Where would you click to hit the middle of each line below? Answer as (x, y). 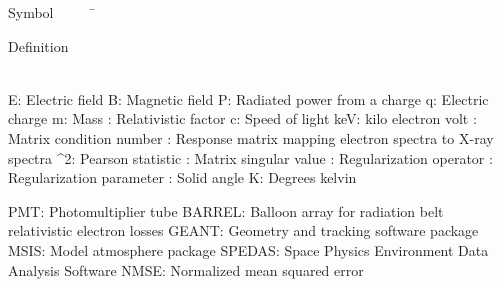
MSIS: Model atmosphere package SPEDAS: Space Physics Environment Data (248, 249)
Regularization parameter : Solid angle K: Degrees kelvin (182, 177)
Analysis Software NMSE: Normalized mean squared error (186, 269)
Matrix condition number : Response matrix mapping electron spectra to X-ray (251, 137)
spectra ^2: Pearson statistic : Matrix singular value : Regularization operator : (250, 157)
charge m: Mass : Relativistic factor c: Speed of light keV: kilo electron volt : (242, 118)
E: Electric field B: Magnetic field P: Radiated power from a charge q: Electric (248, 98)
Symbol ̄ (52, 12)
